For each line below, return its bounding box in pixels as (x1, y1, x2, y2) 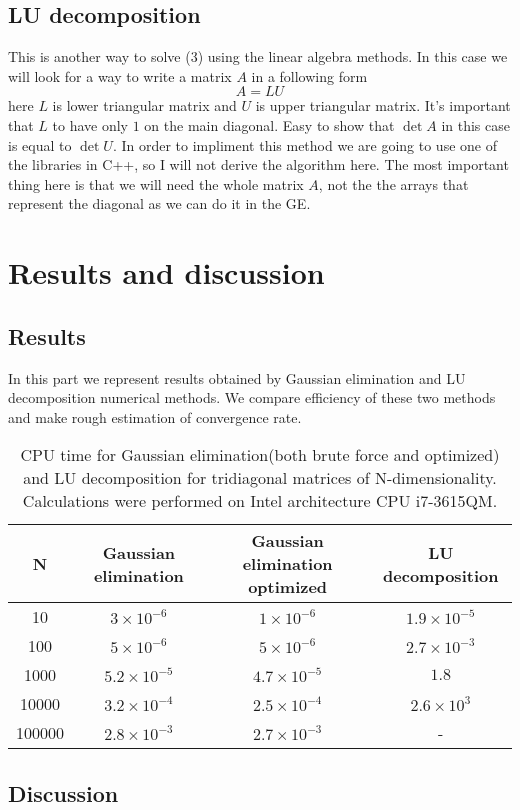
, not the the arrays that (318, 173, 469, 194)
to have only (52, 114, 128, 135)
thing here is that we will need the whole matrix (8, 173, 304, 194)
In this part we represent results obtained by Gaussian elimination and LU (8, 367, 466, 388)
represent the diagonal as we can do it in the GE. (8, 193, 311, 214)
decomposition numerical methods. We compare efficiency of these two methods (8, 387, 496, 408)
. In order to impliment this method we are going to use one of (112, 134, 497, 155)
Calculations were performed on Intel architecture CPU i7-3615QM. (22, 489, 498, 513)
